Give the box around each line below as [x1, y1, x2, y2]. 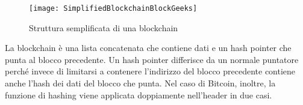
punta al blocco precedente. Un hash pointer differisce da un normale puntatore [5, 53, 299, 65]
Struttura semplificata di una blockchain [29, 21, 178, 34]
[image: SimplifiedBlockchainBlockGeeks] [29, 4, 198, 13]
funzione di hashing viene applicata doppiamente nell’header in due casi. [5, 88, 272, 101]
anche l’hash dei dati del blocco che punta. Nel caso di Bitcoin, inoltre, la [5, 77, 276, 89]
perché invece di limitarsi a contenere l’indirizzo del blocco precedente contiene [5, 65, 296, 77]
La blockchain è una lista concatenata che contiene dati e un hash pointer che [5, 41, 292, 54]
